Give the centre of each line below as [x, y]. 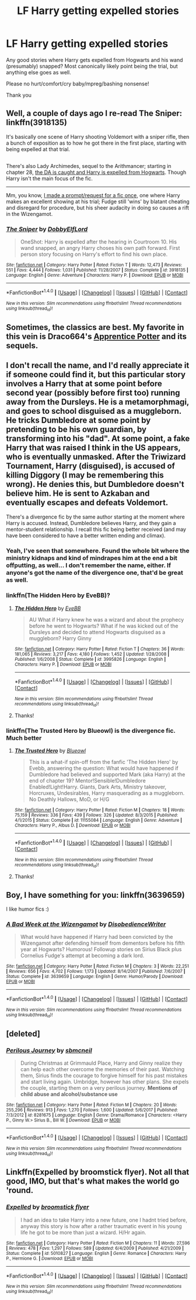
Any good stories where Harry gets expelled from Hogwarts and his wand [94, 60]
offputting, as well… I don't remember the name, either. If [89, 565]
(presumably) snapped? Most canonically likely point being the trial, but [92, 66]
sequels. [22, 346]
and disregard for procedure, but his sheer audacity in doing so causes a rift [98, 208]
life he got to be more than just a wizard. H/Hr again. [83, 1232]
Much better [24, 738]
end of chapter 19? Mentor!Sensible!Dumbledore [87, 781]
